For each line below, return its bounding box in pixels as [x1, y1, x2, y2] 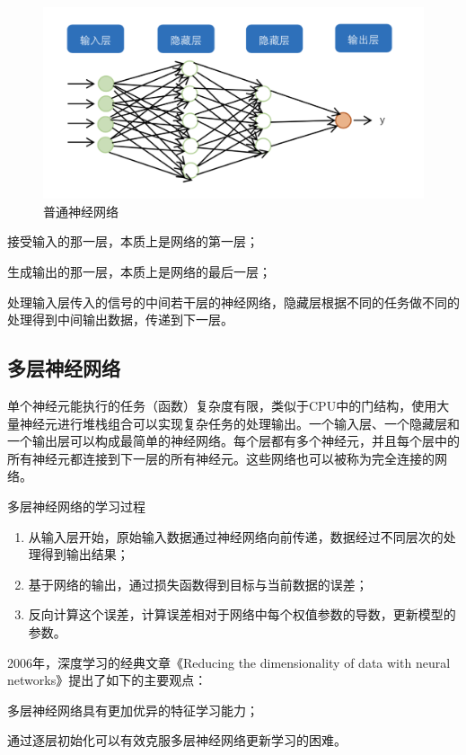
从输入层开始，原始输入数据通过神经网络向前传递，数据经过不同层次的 [28, 527, 444, 546]
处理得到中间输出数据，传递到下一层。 [7, 310, 233, 329]
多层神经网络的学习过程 [7, 496, 145, 515]
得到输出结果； [40, 545, 129, 564]
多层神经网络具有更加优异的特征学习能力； [7, 700, 259, 719]
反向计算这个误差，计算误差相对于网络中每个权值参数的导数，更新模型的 [28, 605, 456, 624]
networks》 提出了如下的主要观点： [7, 671, 207, 689]
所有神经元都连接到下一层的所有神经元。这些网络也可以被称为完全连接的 [7, 449, 435, 467]
